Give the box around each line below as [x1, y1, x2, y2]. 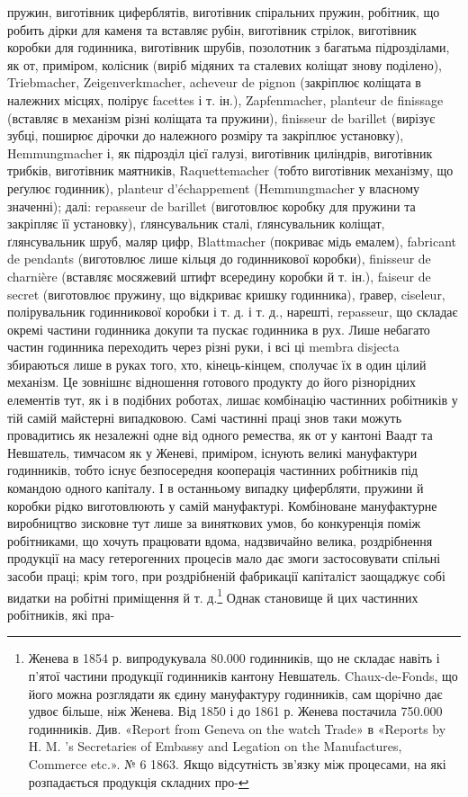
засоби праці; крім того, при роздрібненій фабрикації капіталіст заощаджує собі [7, 567, 445, 585]
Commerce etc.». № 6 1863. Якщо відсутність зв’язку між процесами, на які [28, 755, 446, 773]
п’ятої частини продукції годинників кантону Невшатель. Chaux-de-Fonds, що [28, 667, 458, 685]
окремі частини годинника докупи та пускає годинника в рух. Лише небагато [7, 319, 430, 338]
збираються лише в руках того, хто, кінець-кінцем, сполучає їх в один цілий [7, 354, 427, 373]
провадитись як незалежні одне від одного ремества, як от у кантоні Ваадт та [7, 425, 433, 444]
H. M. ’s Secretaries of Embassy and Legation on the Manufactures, [28, 737, 402, 756]
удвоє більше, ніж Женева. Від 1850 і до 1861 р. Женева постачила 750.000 [28, 702, 443, 721]
